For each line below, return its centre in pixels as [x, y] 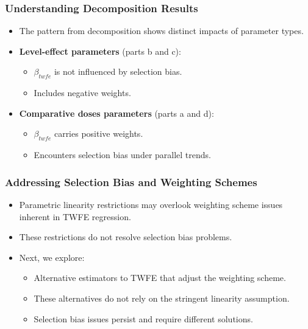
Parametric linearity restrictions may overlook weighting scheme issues [151, 204]
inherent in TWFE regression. [75, 216]
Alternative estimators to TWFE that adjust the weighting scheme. [160, 278]
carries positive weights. [98, 133]
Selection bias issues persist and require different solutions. [143, 318]
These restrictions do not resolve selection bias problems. [126, 237]
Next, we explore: [52, 257]
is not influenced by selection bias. [118, 71]
